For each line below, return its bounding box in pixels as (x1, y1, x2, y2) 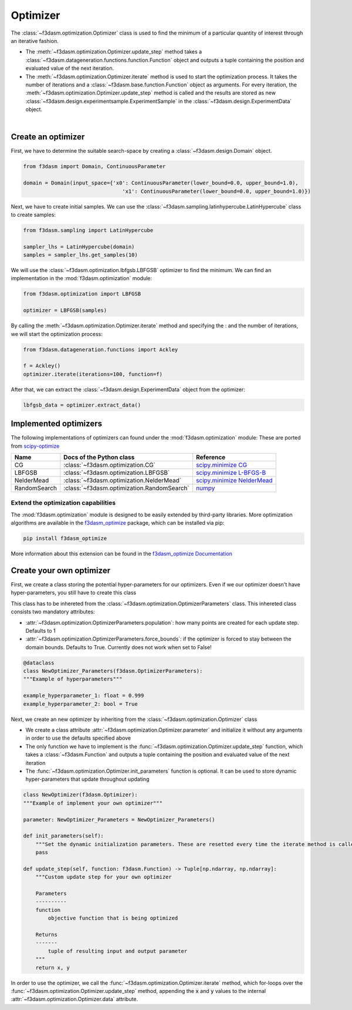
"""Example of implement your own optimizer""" (23, 800, 163, 806)
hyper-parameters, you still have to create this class (11, 589, 137, 596)
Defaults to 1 (25, 627, 56, 634)
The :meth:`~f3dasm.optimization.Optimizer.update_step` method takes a (25, 48, 202, 55)
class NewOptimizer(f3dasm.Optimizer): (23, 791, 138, 798)
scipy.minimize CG (195, 461, 248, 469)
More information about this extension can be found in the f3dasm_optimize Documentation (11, 550, 233, 558)
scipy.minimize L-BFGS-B (195, 468, 266, 477)
